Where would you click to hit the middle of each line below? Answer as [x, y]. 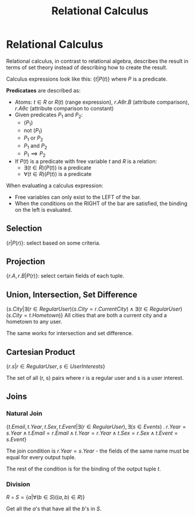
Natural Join [24, 414]
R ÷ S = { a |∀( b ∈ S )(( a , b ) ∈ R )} [45, 497]
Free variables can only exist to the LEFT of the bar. [78, 197]
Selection [24, 229]
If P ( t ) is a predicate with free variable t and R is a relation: [86, 161]
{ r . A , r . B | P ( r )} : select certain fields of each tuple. [65, 276]
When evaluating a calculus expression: [55, 185]
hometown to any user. [34, 322]
